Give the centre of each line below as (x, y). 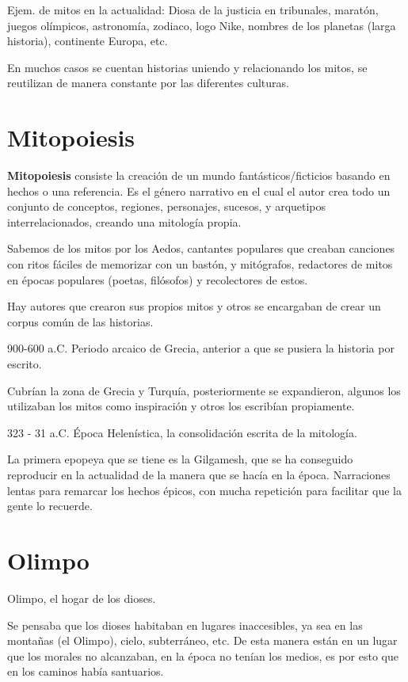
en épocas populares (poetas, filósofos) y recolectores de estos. (158, 279)
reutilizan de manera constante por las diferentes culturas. (148, 83)
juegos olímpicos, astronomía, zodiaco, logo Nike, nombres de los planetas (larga (202, 25)
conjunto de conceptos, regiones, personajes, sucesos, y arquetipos (167, 206)
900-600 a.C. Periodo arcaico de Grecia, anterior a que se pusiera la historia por (201, 348)
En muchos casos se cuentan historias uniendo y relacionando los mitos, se (187, 67)
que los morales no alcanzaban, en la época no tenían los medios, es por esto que (203, 655)
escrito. (25, 364)
